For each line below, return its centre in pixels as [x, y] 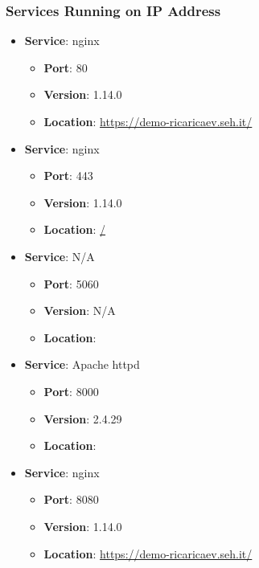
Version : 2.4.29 [83, 418]
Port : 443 [68, 176]
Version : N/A [80, 311]
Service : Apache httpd [82, 364]
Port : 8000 [71, 391]
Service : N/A [60, 256]
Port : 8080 [71, 499]
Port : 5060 [71, 283]
